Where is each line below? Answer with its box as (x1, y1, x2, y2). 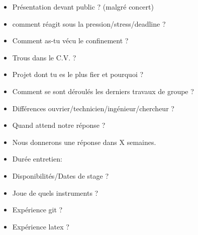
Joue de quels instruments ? (12, 187, 98, 198)
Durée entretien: (12, 153, 62, 164)
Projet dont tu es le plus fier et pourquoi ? (12, 69, 144, 80)
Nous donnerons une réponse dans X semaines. (12, 136, 156, 147)
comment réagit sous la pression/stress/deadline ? (12, 18, 166, 29)
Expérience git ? (12, 204, 63, 215)
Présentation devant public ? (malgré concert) (12, 2, 154, 12)
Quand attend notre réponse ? (12, 120, 106, 130)
